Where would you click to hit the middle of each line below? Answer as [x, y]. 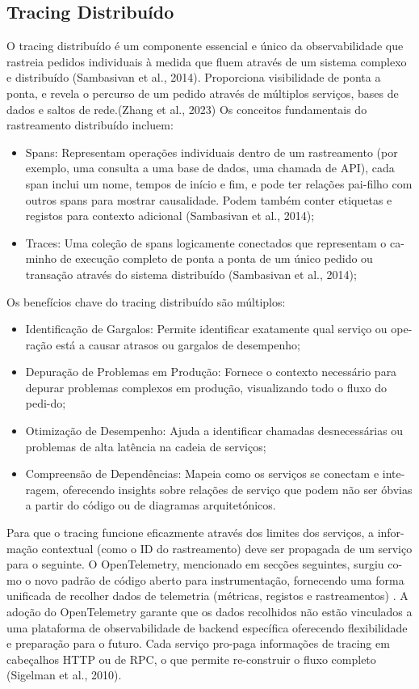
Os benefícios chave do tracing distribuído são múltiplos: [146, 301]
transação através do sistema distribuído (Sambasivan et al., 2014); [191, 274]
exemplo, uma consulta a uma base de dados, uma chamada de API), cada [210, 168]
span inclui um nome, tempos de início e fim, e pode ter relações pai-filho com [219, 183]
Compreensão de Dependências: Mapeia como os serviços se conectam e [202, 473]
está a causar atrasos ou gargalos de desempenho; [178, 344]
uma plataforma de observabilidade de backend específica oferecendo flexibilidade [207, 627]
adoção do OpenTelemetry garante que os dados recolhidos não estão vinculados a [209, 612]
